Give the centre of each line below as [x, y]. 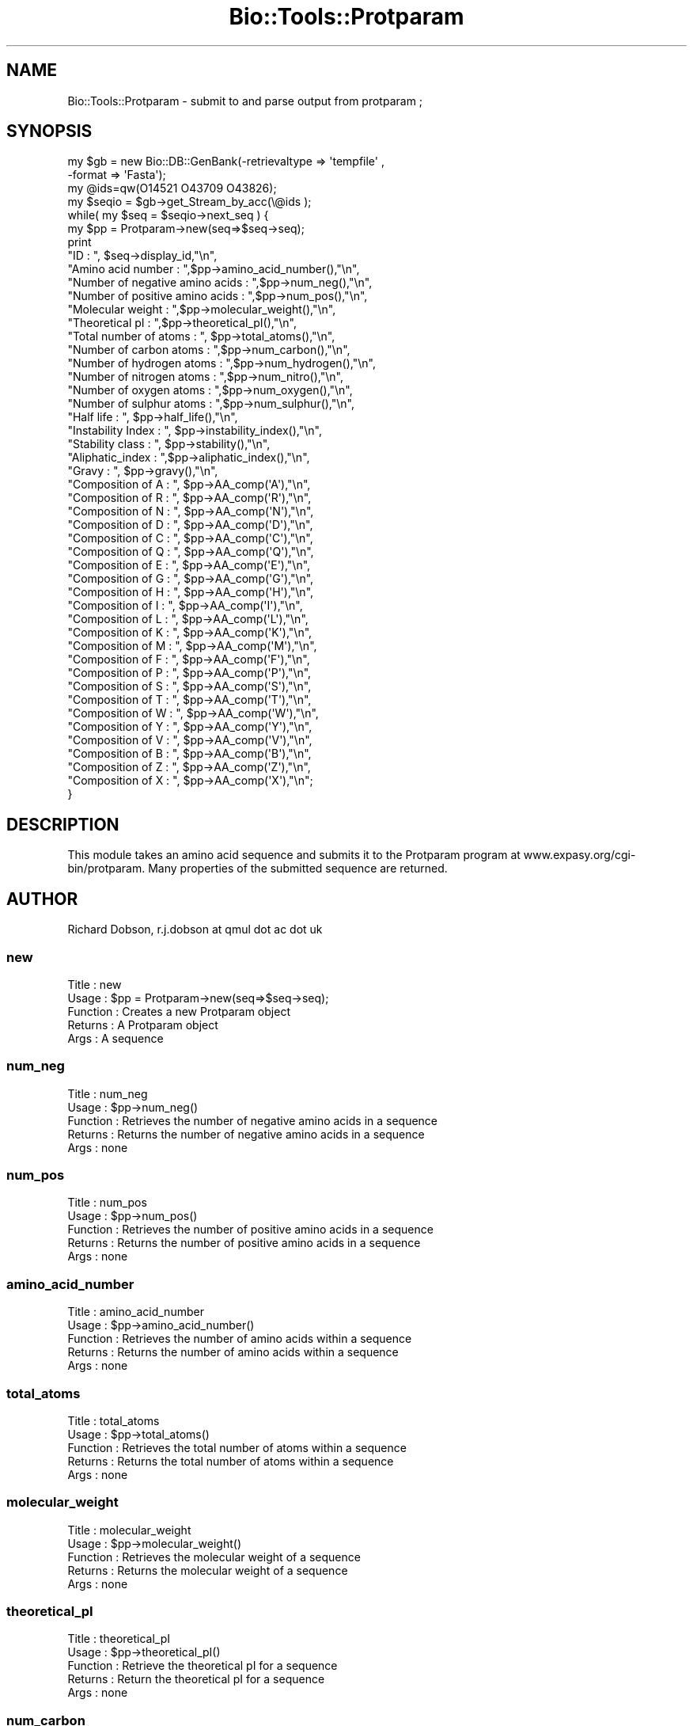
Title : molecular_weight [129, 1530]
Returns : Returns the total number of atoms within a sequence [231, 1461]
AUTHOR [42, 899]
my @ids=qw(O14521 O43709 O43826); [172, 188]
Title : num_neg [108, 1093]
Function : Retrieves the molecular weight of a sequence [214, 1557]
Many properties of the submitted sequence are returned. [298, 869]
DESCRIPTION [63, 824]
